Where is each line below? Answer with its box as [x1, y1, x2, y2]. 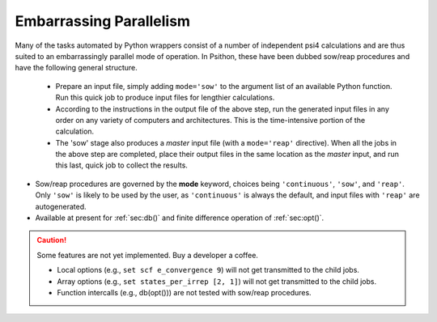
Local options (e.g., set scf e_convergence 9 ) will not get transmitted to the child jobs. [57, 265, 360, 275]
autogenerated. [35, 201, 87, 211]
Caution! [36, 235, 67, 245]
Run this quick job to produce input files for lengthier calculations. [55, 93, 275, 103]
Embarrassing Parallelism [15, 12, 190, 30]
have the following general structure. [15, 63, 138, 73]
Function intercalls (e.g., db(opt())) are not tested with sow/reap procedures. [57, 287, 312, 297]
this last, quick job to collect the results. [55, 160, 188, 170]
